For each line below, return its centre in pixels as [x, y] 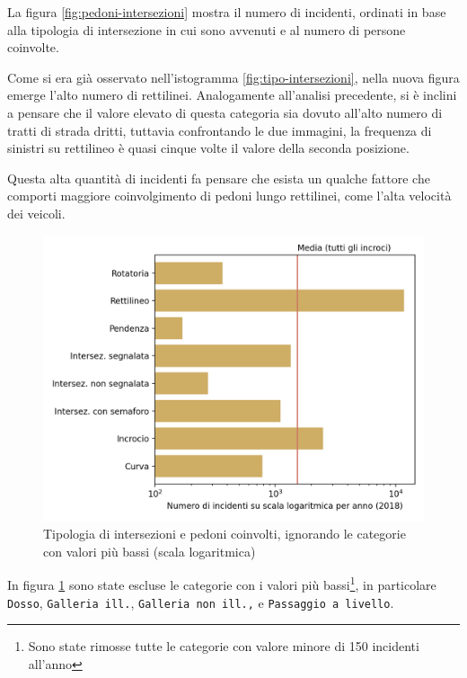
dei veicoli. [36, 213]
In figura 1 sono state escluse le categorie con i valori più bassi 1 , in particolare [222, 583]
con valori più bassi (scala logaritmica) [150, 551]
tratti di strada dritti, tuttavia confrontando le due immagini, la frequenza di [220, 130]
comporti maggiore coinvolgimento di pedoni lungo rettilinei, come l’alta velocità [229, 196]
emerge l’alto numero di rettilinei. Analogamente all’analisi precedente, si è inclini [232, 95]
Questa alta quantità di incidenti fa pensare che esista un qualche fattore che [219, 178]
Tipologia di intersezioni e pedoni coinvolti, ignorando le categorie [225, 534]
